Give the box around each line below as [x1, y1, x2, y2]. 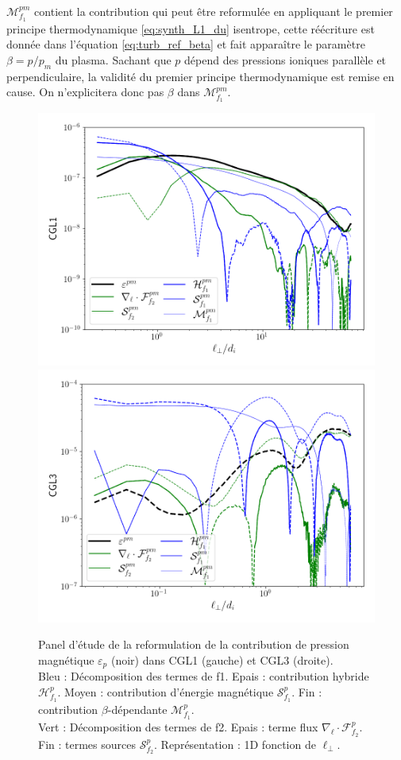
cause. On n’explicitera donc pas [6, 83, 164, 100]
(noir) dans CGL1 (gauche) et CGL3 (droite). [110, 652, 334, 669]
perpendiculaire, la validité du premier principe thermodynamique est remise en [6, 68, 395, 84]
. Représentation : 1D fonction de [154, 735, 316, 752]
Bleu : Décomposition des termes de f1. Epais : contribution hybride [38, 668, 369, 684]
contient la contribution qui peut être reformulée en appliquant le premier [34, 3, 393, 19]
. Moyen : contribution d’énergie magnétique [57, 684, 274, 700]
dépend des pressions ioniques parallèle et [184, 52, 387, 68]
